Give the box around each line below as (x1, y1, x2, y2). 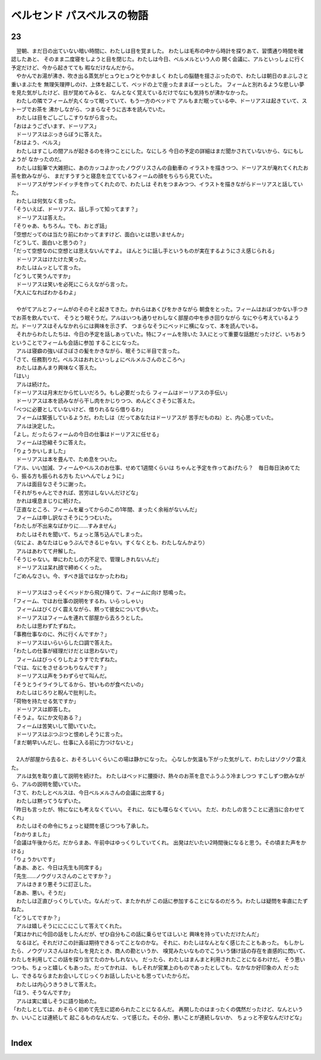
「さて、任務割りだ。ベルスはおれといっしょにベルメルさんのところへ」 (11, 356, 188, 363)
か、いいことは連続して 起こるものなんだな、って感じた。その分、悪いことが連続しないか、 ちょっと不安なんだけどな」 (11, 1014, 305, 1021)
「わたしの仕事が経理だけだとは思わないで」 (11, 647, 121, 654)
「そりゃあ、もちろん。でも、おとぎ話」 (11, 222, 110, 229)
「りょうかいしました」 (11, 447, 68, 454)
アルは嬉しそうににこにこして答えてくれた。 (15, 922, 125, 930)
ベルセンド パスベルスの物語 (11, 9, 149, 22)
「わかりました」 (11, 831, 53, 838)
